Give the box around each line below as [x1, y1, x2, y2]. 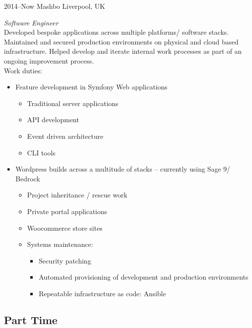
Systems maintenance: [27, 239, 93, 249]
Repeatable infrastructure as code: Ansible [39, 288, 166, 298]
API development [27, 114, 79, 125]
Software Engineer [4, 17, 59, 27]
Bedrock [15, 173, 40, 183]
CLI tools [27, 147, 56, 157]
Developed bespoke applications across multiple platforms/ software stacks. [4, 27, 229, 37]
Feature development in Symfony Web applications [15, 82, 168, 92]
